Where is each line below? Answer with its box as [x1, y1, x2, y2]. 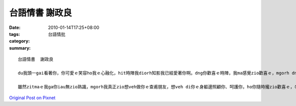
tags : [9, 31, 20, 37]
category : [9, 38, 30, 44]
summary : [9, 45, 31, 51]
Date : [9, 25, 21, 30]
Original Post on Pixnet [9, 95, 56, 101]
